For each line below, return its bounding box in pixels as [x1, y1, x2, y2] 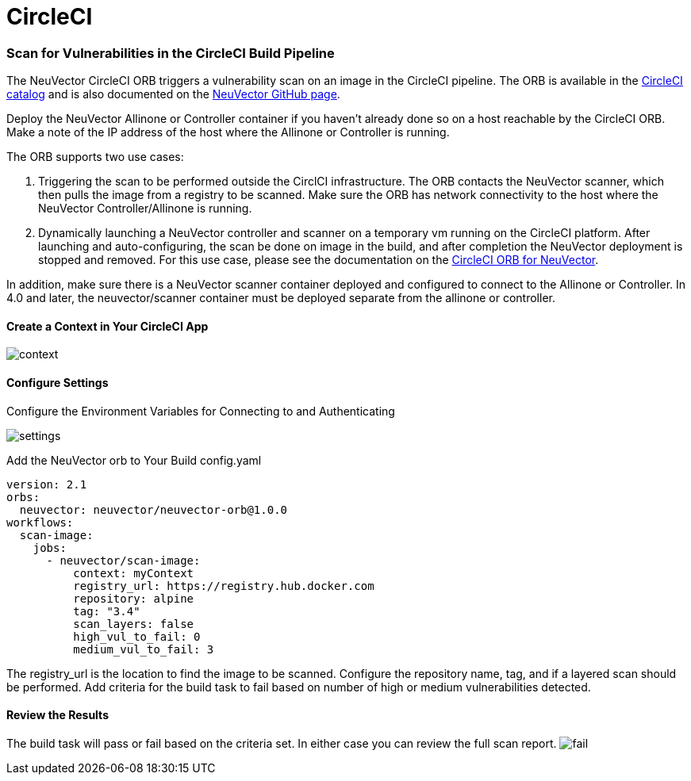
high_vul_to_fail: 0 [73, 630, 201, 643]
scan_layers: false [73, 617, 194, 630]
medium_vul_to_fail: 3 [73, 642, 214, 656]
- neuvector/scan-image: [46, 553, 201, 567]
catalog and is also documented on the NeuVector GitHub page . [6, 87, 340, 101]
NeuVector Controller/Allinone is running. [38, 201, 252, 216]
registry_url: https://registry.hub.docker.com [73, 579, 374, 592]
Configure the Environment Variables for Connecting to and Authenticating [6, 404, 395, 418]
